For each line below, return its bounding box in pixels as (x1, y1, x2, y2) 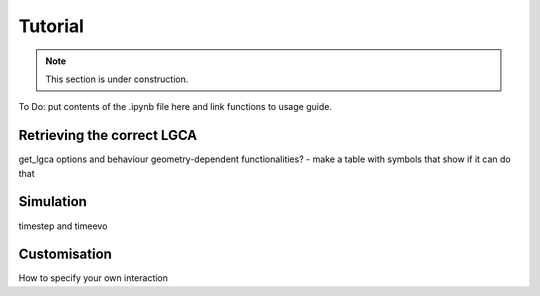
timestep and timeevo (18, 220, 108, 232)
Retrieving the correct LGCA (18, 127, 198, 144)
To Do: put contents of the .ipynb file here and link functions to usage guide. (18, 101, 332, 113)
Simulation (18, 193, 87, 210)
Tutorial (18, 15, 85, 37)
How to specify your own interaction (18, 272, 169, 284)
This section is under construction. (45, 73, 189, 85)
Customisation (18, 246, 112, 263)
